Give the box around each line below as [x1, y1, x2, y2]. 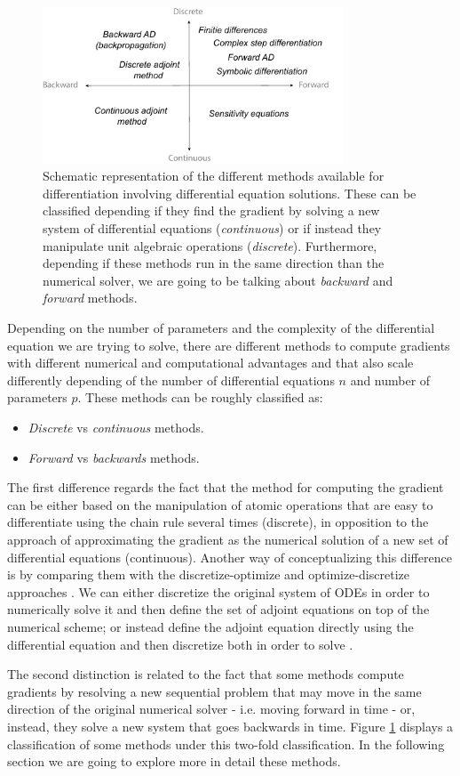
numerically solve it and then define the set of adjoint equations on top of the [7, 600, 430, 618]
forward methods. [43, 288, 138, 307]
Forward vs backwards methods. [28, 448, 200, 466]
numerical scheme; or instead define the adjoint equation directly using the [7, 617, 414, 635]
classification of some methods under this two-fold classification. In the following [7, 734, 445, 753]
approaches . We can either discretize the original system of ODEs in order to [7, 582, 430, 601]
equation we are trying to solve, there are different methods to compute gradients [7, 335, 450, 354]
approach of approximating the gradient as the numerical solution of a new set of [7, 529, 448, 548]
